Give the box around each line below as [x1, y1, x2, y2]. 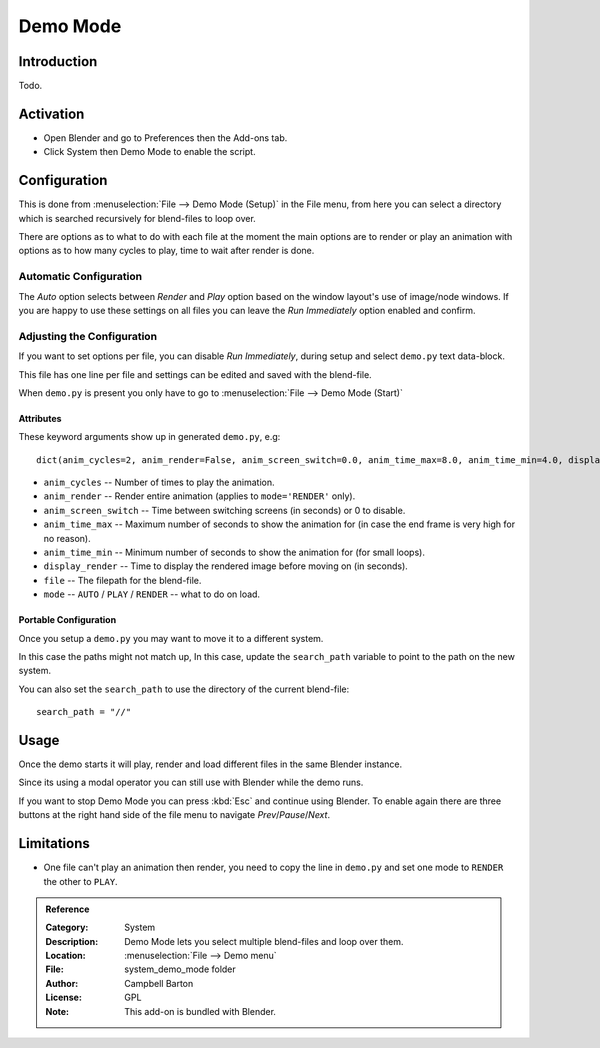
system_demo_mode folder [124, 963, 237, 975]
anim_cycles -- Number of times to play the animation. [43, 476, 275, 489]
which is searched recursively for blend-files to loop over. [18, 212, 257, 224]
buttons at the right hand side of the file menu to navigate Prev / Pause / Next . [18, 809, 330, 821]
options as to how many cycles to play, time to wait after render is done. [18, 245, 315, 257]
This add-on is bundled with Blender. [124, 1005, 277, 1017]
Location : [45, 950, 86, 962]
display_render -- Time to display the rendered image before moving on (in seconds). [43, 560, 409, 572]
